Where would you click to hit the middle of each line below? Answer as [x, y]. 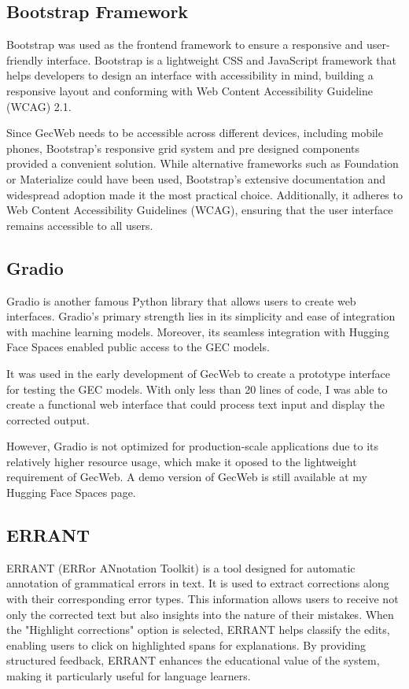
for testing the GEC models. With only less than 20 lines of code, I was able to [197, 389]
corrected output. [48, 419]
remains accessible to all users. [80, 225]
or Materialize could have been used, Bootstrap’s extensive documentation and [196, 178]
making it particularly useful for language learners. [129, 676]
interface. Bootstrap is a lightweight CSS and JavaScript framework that [221, 59]
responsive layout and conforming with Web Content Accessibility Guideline [190, 90]
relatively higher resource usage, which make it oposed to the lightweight [182, 461]
